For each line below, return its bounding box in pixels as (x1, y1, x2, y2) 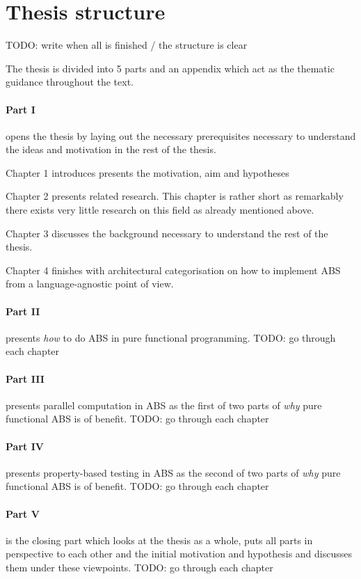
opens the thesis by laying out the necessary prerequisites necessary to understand (6, 128, 356, 143)
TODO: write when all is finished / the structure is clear (6, 38, 248, 52)
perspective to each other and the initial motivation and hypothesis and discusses (6, 546, 353, 561)
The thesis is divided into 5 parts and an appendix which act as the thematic (6, 61, 335, 75)
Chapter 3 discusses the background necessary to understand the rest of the (6, 225, 328, 240)
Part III (6, 371, 45, 386)
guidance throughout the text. (6, 74, 134, 89)
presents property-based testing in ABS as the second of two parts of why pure (6, 465, 341, 479)
